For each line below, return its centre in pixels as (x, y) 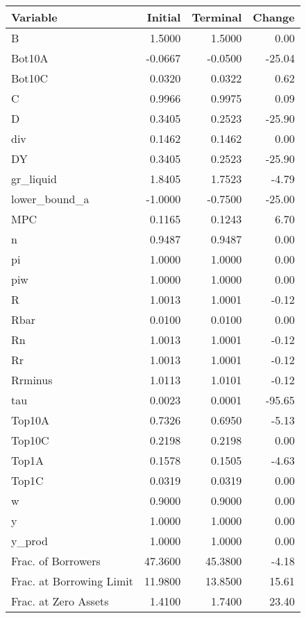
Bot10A (30, 58)
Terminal (217, 17)
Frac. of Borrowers (56, 561)
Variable (34, 17)
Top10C (30, 440)
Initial (164, 17)
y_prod (29, 541)
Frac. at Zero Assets (60, 601)
